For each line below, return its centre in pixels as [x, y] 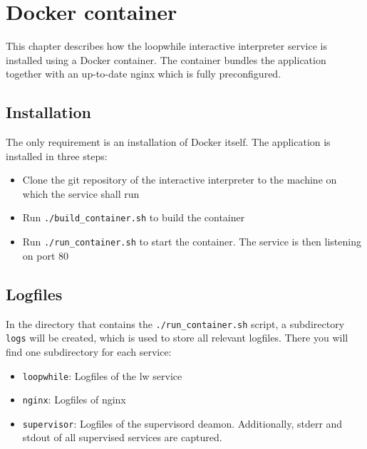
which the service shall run [81, 193]
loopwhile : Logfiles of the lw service [102, 375]
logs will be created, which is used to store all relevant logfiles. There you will [177, 338]
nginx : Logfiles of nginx [74, 400]
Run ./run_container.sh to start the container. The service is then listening [192, 242]
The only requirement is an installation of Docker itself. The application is [168, 142]
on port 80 [46, 255]
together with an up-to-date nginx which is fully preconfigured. [144, 74]
